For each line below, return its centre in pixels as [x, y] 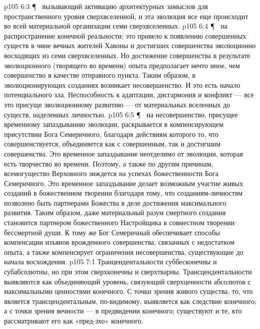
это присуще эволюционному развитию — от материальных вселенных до [117, 104]
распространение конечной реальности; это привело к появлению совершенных [125, 35]
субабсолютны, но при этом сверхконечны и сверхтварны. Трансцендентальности [128, 272]
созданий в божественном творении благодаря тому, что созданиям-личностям [123, 193]
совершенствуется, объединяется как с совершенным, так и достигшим [112, 144]
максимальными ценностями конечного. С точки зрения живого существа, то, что [128, 291]
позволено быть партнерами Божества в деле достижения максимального [115, 202]
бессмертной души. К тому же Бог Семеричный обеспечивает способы [112, 232]
